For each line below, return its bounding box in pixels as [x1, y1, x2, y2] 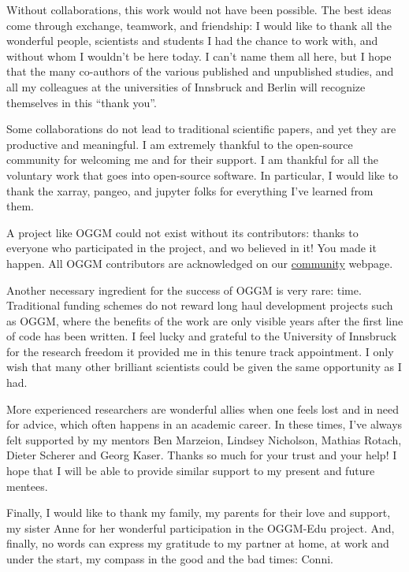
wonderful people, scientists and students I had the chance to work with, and [6, 32, 378, 49]
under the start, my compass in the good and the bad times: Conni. [6, 551, 333, 566]
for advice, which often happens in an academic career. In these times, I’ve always [6, 416, 403, 433]
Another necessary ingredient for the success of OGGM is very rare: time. [6, 281, 362, 298]
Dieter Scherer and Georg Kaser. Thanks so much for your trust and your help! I [6, 447, 397, 463]
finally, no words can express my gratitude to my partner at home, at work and [6, 535, 389, 552]
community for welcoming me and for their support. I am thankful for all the [6, 151, 379, 168]
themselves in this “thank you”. [6, 94, 157, 110]
